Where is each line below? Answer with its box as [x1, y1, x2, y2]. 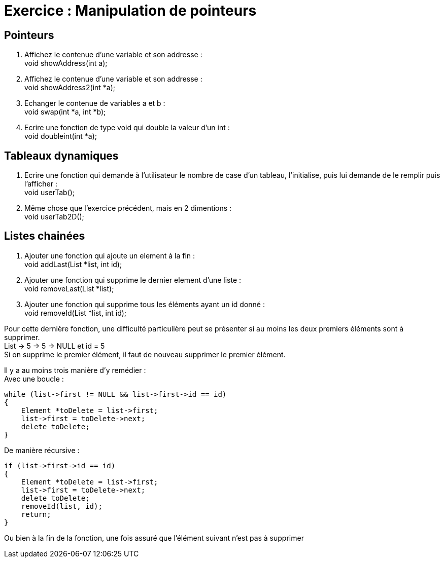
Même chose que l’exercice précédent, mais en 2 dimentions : [24, 204, 232, 213]
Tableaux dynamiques [4, 149, 119, 162]
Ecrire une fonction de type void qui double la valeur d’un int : [24, 123, 230, 132]
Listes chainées [4, 230, 85, 243]
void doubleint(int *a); [24, 132, 97, 141]
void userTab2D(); [24, 212, 84, 221]
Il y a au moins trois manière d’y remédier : [4, 365, 146, 374]
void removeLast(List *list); [24, 284, 114, 293]
